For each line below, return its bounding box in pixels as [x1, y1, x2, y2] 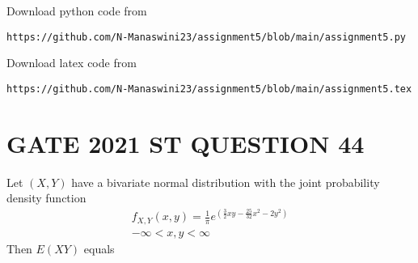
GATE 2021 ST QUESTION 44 [6, 126, 365, 159]
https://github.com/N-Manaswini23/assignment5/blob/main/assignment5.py [6, 31, 406, 43]
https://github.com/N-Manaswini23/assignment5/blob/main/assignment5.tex [6, 83, 412, 95]
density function [6, 189, 87, 206]
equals [83, 240, 115, 257]
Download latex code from [6, 54, 137, 71]
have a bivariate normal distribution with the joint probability [71, 173, 380, 190]
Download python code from [6, 2, 147, 19]
